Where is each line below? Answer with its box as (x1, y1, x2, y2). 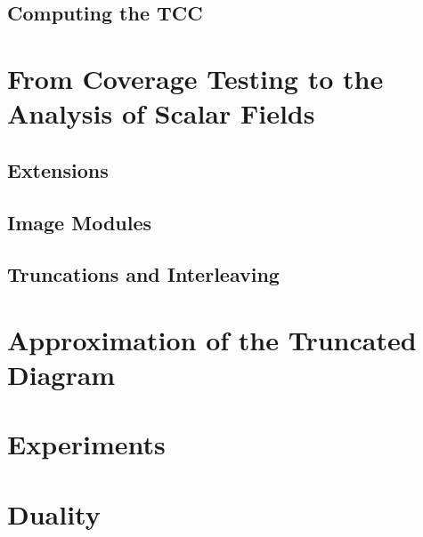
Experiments (7, 426, 166, 462)
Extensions (7, 156, 109, 183)
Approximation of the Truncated (7, 321, 417, 357)
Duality (7, 495, 101, 532)
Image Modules (7, 208, 152, 236)
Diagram (7, 357, 116, 393)
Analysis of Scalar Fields (7, 95, 315, 132)
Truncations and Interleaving (7, 260, 280, 288)
